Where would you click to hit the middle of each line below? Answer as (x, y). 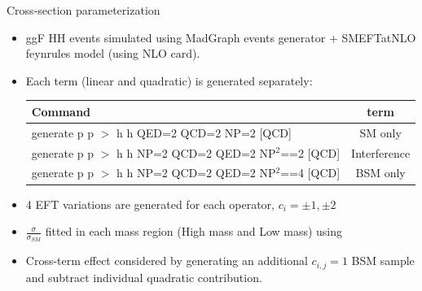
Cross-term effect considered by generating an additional (167, 261)
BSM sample (383, 261)
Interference (381, 152)
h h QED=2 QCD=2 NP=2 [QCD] (204, 132)
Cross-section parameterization (84, 10)
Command (61, 111)
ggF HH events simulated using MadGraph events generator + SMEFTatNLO (221, 37)
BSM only (380, 173)
